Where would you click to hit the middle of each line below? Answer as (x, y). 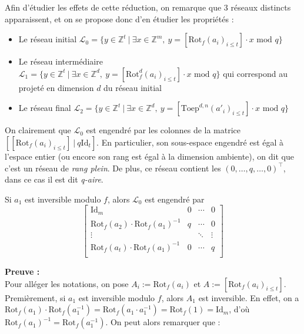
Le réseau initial (48, 39)
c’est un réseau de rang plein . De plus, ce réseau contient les (113, 168)
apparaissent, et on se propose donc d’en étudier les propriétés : (119, 18)
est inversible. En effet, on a (249, 297)
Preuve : (22, 271)
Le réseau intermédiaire (61, 61)
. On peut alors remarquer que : (163, 322)
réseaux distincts (261, 7)
